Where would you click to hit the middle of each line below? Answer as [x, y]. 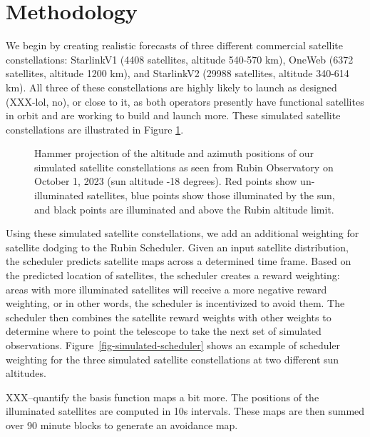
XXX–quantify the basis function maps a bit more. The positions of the [163, 397]
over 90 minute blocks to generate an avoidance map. [122, 425]
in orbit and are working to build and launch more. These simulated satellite [173, 115]
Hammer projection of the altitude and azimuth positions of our [174, 153]
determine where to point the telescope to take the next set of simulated [164, 331]
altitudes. [26, 373]
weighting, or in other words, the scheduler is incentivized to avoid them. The [175, 303]
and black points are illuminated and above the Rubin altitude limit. [184, 209]
